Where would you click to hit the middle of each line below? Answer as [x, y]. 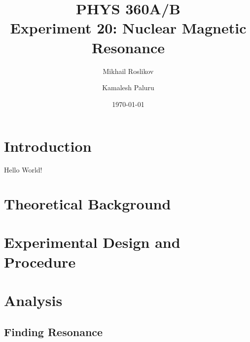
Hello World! [23, 170]
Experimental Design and [92, 242]
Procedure [40, 261]
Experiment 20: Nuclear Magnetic [128, 28]
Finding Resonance [54, 331]
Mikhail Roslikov [128, 71]
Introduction [48, 146]
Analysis [33, 300]
